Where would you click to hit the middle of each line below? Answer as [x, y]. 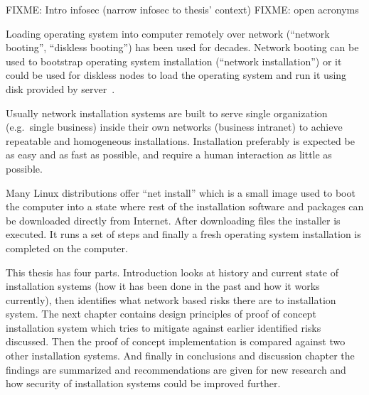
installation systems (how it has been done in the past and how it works [163, 286]
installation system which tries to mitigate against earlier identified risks [164, 327]
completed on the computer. [67, 248]
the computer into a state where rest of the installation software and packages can [185, 206]
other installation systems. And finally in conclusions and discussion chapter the [180, 356]
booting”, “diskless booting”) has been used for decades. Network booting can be [182, 47]
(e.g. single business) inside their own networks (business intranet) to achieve [174, 127]
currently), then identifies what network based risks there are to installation [171, 299]
